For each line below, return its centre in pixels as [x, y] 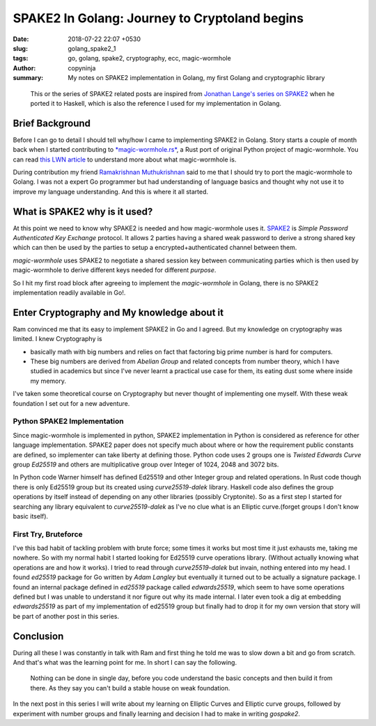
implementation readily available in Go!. [69, 293]
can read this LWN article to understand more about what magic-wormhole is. [125, 159]
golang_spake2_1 [92, 48]
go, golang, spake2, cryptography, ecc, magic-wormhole [149, 58]
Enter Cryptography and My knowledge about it [118, 312]
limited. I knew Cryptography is [57, 339]
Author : [24, 68]
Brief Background [52, 123]
